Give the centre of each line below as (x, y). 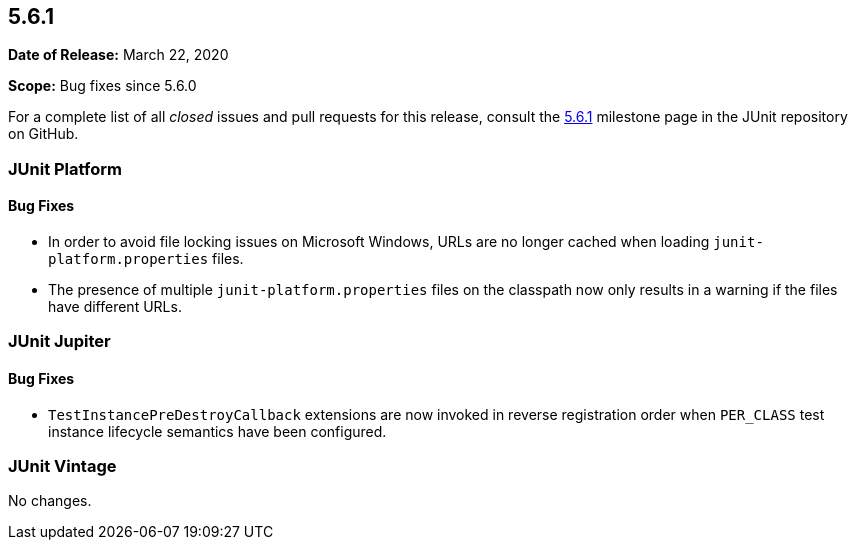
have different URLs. (115, 307)
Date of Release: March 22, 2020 (118, 55)
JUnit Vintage (62, 465)
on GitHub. (43, 134)
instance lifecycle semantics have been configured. (217, 431)
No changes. (50, 501)
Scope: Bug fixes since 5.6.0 (102, 86)
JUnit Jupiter (59, 341)
